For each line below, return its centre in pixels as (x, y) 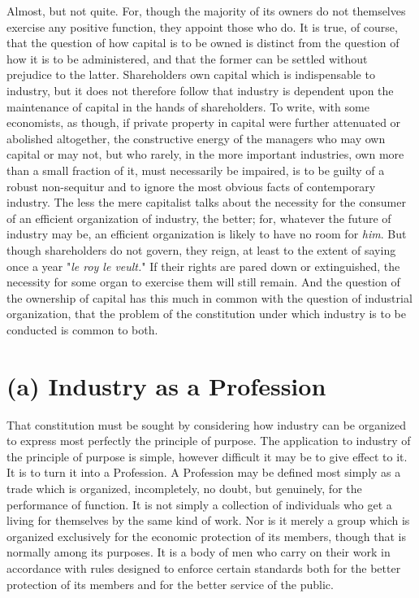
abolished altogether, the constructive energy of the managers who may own (196, 138)
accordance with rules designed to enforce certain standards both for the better (204, 567)
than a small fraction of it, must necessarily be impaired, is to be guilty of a (196, 170)
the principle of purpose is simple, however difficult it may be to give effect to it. (207, 456)
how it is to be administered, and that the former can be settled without (187, 58)
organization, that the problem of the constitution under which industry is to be (207, 314)
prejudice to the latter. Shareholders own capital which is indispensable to (191, 74)
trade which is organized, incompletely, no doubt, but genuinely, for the (184, 488)
